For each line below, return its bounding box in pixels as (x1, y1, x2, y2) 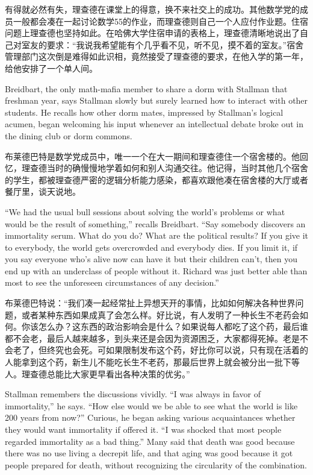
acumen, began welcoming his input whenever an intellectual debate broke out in (5, 118, 303, 130)
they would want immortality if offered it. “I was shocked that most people (5, 423, 282, 435)
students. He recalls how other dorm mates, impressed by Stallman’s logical (5, 105, 284, 118)
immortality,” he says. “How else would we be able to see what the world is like (5, 399, 298, 412)
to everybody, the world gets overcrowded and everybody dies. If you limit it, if (5, 241, 298, 253)
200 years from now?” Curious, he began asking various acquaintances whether (5, 411, 296, 424)
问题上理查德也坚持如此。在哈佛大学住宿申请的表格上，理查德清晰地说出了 (5, 27, 300, 39)
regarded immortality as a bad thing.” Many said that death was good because (5, 435, 295, 447)
